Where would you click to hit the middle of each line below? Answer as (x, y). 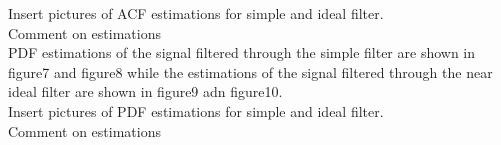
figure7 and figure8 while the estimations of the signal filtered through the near (250, 71)
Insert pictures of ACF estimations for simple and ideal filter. (196, 13)
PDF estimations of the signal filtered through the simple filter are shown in (242, 52)
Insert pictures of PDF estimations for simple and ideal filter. (196, 110)
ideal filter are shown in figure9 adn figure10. (145, 91)
